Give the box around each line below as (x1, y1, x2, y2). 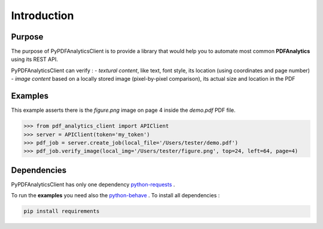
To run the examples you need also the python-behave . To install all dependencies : (11, 192, 220, 199)
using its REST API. (11, 56, 58, 63)
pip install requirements (23, 208, 100, 215)
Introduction (11, 9, 74, 22)
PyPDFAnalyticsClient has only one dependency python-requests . (11, 181, 175, 188)
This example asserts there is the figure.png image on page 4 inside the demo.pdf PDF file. (11, 106, 236, 114)
